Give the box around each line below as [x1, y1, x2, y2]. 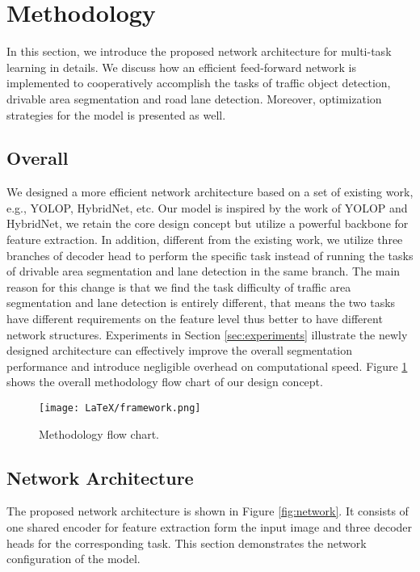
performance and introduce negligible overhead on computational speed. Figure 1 [6, 357, 408, 374]
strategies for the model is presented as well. [6, 106, 226, 123]
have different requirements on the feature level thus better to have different [6, 310, 383, 327]
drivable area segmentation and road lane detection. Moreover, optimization [6, 90, 382, 107]
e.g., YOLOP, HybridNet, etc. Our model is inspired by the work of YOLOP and [6, 199, 408, 216]
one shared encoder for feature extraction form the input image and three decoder [6, 519, 413, 536]
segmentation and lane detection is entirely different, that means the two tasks [6, 294, 396, 311]
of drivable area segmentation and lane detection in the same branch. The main [6, 263, 401, 280]
